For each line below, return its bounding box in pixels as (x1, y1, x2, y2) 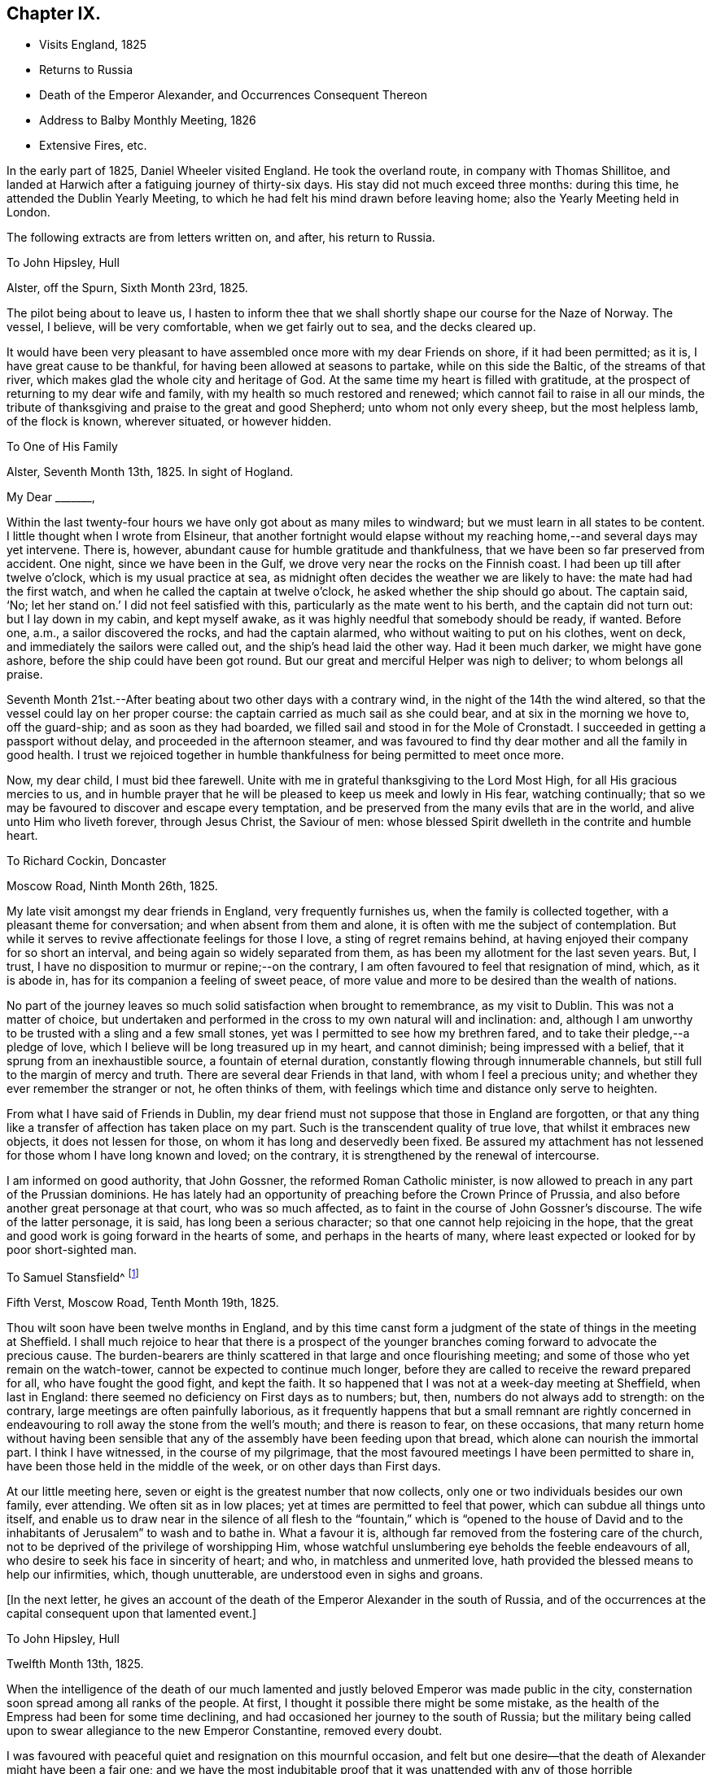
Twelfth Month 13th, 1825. (7, 1657, 144, 1671)
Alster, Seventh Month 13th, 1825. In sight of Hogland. (7, 465, 294, 479)
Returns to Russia (39, 63, 133, 77)
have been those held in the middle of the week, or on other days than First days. (7, 1459, 441, 1474)
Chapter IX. (7, 3, 101, 24)
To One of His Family (7, 439, 118, 454)
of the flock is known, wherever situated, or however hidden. (7, 414, 332, 429)
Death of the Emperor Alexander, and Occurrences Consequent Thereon (39, 88, 428, 103)
